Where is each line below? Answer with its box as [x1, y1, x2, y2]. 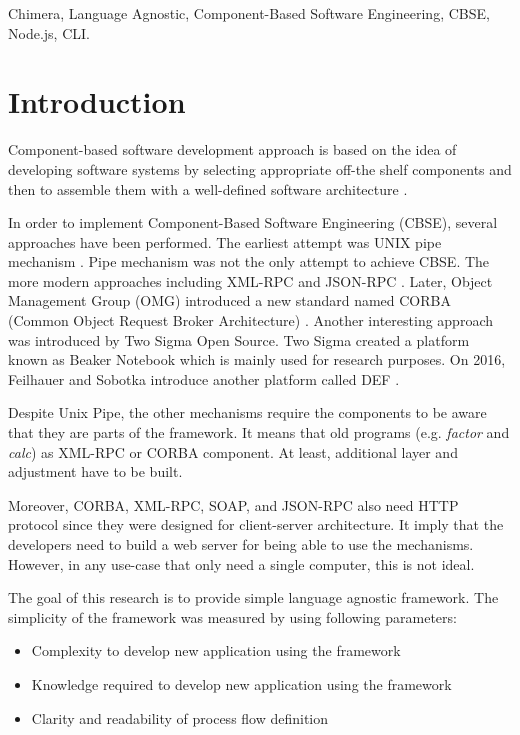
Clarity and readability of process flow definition [31, 707, 329, 728]
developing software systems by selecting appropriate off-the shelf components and [8, 158, 512, 179]
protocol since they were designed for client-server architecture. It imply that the [8, 514, 504, 535]
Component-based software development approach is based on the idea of [8, 139, 457, 160]
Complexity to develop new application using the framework [31, 640, 401, 661]
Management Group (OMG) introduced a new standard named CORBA [8, 290, 451, 311]
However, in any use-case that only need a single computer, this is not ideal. [8, 553, 475, 574]
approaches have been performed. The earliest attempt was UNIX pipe [8, 231, 442, 252]
